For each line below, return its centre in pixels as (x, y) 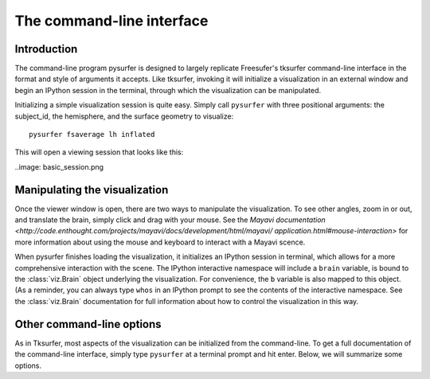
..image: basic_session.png (59, 166)
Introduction (46, 49)
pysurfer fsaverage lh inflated (92, 135)
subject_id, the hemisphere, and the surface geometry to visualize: (124, 116)
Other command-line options (88, 324)
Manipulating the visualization (92, 190)
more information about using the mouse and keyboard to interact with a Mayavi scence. (160, 242)
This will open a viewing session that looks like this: (99, 152)
